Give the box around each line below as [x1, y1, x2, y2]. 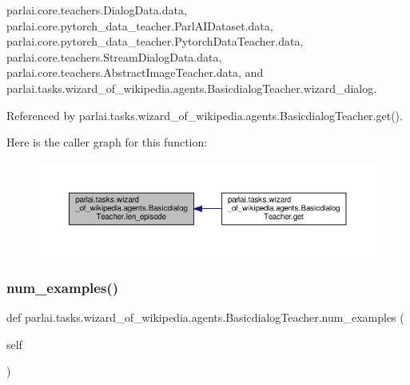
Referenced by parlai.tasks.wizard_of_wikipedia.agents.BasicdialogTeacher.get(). [6, 106, 403, 123]
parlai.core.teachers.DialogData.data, [6, 2, 187, 18]
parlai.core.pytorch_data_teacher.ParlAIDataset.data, [6, 17, 273, 34]
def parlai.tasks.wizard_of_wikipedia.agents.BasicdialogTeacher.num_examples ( [6, 308, 404, 325]
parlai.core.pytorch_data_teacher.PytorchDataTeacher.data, [6, 33, 304, 50]
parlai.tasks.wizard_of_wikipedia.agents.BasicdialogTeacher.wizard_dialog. [6, 79, 377, 96]
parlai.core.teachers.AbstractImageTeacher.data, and [6, 64, 264, 81]
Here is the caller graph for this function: [6, 134, 208, 150]
